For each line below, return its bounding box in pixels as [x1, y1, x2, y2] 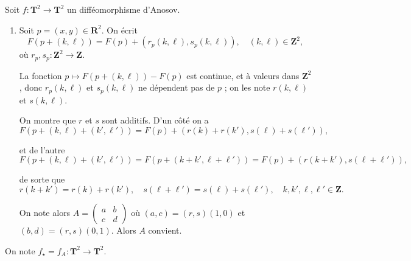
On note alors [19, 206, 71, 219]
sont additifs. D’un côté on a [102, 114, 209, 127]
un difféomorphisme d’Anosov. [67, 3, 180, 15]
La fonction [19, 69, 62, 82]
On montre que [19, 114, 76, 127]
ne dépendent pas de [138, 81, 215, 94]
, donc [19, 81, 43, 94]
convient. [148, 224, 182, 237]
